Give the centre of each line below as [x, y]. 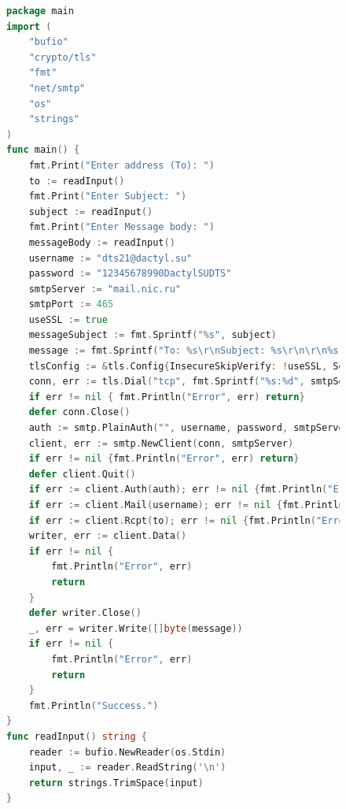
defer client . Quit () [82, 474]
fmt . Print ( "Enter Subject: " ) [108, 197]
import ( [29, 26]
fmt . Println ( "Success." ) [94, 705]
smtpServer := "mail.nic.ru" [105, 289]
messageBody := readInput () [102, 242]
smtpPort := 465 [71, 304]
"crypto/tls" [63, 57]
